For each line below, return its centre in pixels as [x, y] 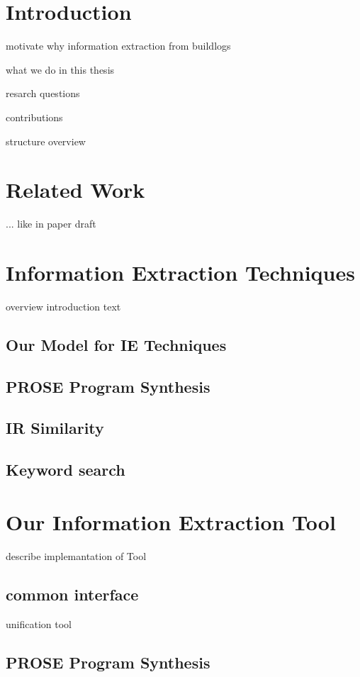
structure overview [46, 141]
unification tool [39, 623]
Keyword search [66, 470]
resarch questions [43, 93]
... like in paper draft [51, 224]
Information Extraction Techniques [180, 272]
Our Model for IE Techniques [116, 344]
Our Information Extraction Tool [171, 521]
